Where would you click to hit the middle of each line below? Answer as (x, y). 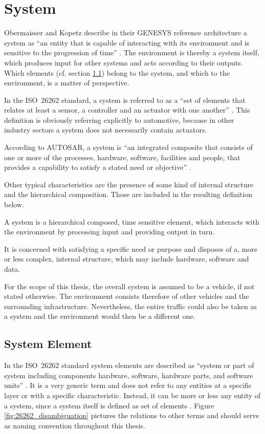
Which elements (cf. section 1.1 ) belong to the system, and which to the (117, 72)
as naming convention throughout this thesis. (75, 425)
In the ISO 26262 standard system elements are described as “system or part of (129, 365)
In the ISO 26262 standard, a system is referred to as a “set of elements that (125, 100)
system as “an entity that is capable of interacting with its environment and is (127, 42)
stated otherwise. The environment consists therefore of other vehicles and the (127, 296)
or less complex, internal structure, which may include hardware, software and (127, 259)
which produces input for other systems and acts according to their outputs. (124, 62)
